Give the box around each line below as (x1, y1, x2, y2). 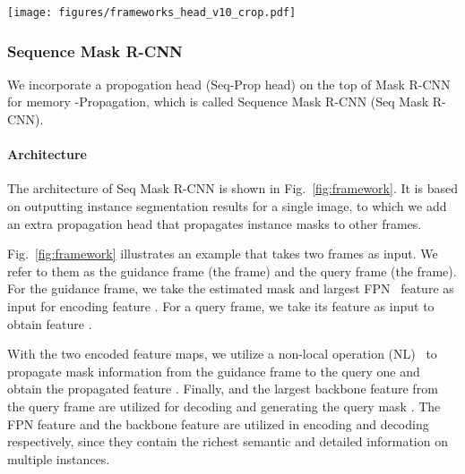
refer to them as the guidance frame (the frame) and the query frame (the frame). (7, 261, 457, 280)
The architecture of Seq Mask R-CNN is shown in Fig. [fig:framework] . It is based (7, 179, 458, 198)
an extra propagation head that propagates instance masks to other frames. (7, 214, 422, 233)
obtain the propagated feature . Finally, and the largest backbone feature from (7, 379, 438, 398)
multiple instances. (7, 449, 110, 468)
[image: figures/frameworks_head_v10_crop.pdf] (7, 6, 297, 19)
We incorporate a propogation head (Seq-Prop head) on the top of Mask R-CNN (7, 74, 451, 93)
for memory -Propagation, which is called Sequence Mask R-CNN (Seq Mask (7, 92, 429, 111)
